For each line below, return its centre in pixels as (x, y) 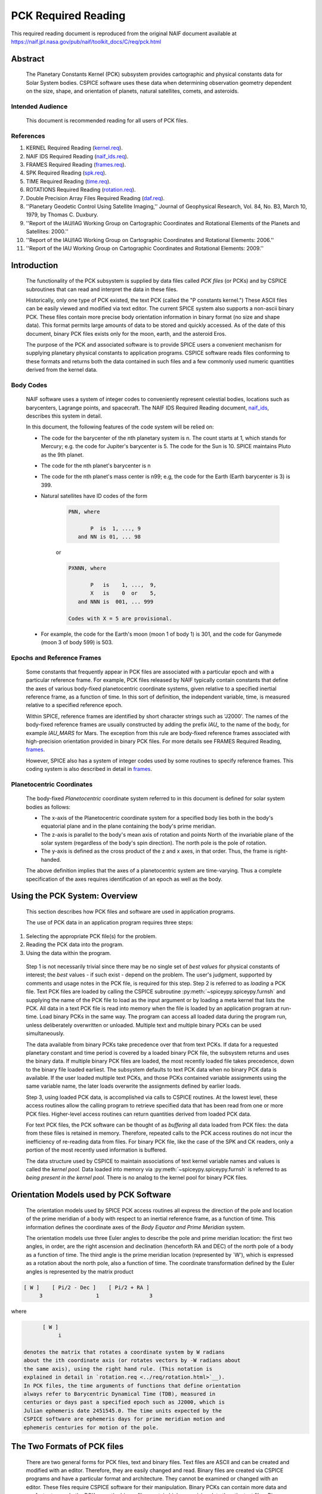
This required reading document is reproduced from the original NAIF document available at (124, 33)
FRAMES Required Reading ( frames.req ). (76, 165)
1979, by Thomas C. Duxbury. (62, 215)
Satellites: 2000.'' (47, 232)
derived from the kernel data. (62, 370)
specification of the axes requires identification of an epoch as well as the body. (124, 879)
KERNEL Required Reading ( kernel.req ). (75, 148)
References (28, 136)
